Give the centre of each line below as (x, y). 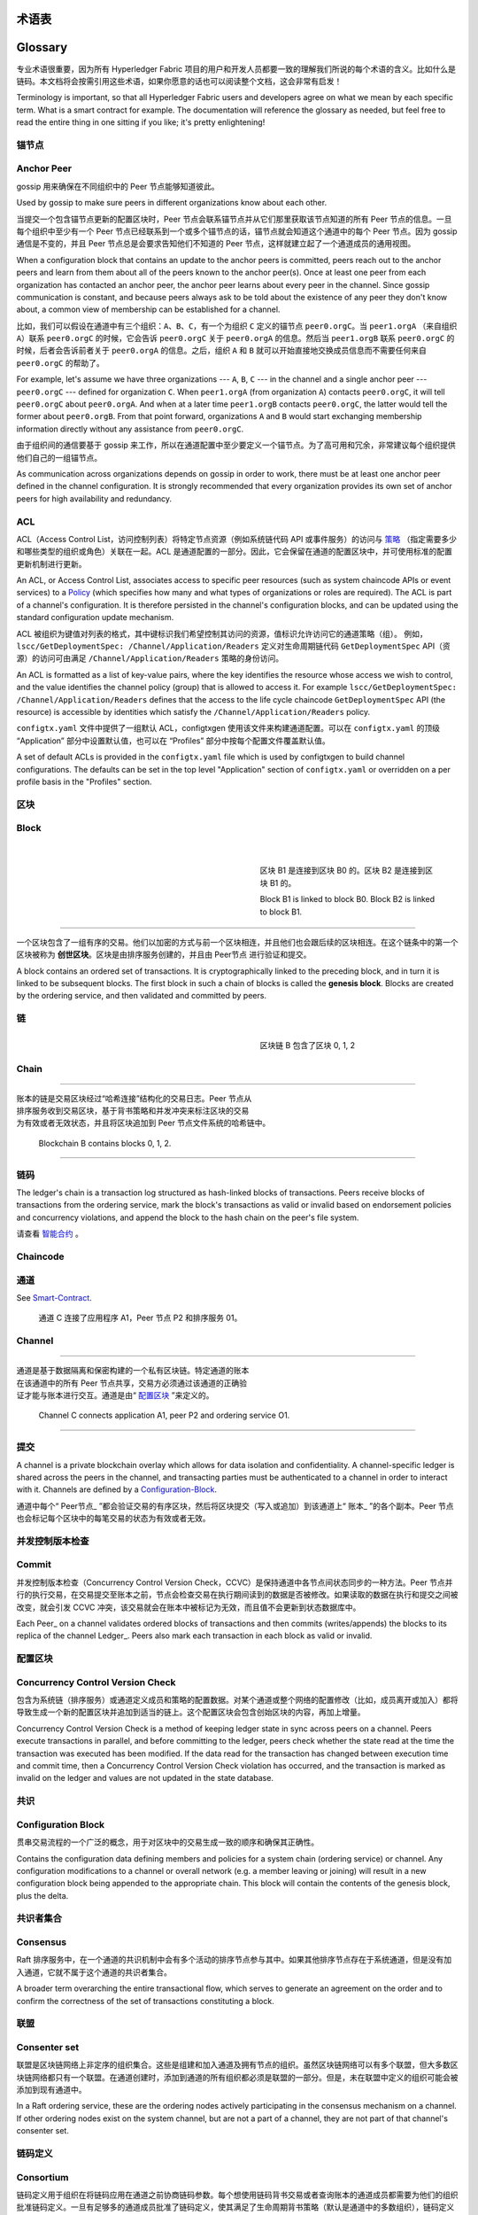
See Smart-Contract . (54, 1297)
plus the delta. (42, 1895)
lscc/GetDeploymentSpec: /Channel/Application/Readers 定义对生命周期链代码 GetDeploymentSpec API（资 (233, 646)
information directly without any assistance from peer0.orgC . (130, 429)
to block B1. (281, 912)
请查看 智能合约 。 (50, 1234)
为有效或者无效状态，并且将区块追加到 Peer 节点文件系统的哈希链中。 (143, 1123)
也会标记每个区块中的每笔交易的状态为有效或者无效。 (113, 1519)
